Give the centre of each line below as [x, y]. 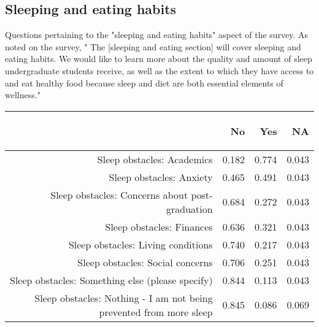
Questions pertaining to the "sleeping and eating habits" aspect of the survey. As [157, 35]
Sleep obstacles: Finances [159, 226]
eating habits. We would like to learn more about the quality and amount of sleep [159, 59]
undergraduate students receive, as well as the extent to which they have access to [159, 70]
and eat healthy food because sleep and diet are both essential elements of [144, 83]
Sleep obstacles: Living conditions [140, 244]
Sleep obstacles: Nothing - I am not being [124, 298]
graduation [190, 209]
